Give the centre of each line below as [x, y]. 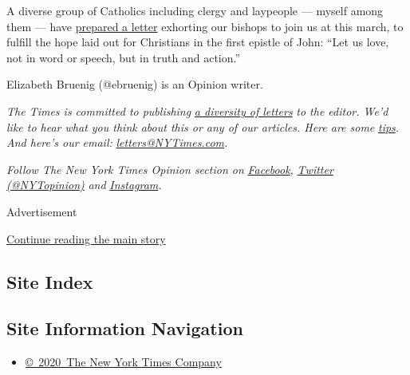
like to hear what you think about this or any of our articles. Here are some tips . [203, 126]
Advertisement [42, 211]
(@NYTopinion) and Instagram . [84, 185]
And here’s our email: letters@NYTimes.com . [117, 142]
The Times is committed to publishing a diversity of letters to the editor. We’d [197, 111]
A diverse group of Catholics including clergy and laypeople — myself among [195, 10]
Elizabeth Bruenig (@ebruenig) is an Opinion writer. [135, 84]
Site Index [50, 281]
